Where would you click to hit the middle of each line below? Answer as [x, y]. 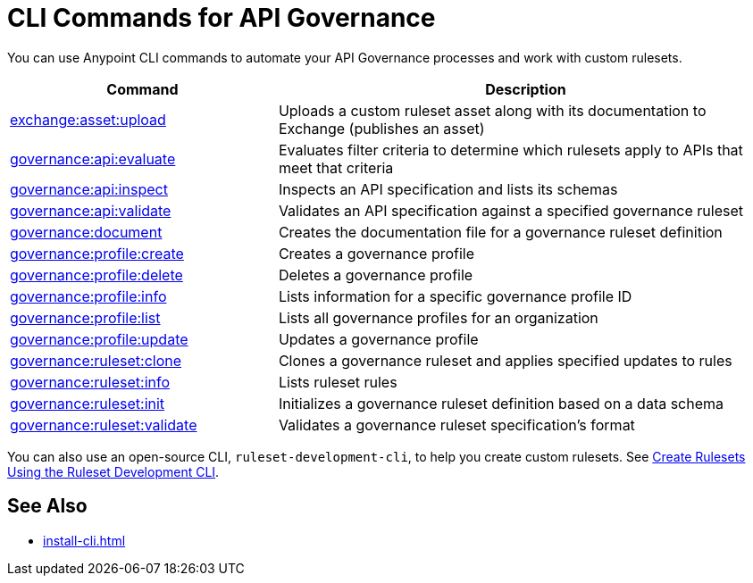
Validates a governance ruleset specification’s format [456, 425]
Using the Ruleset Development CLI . [113, 471]
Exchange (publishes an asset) [381, 128]
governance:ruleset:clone [96, 360]
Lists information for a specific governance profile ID [455, 296]
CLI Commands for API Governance [222, 18]
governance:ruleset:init [88, 403]
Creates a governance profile [376, 253]
